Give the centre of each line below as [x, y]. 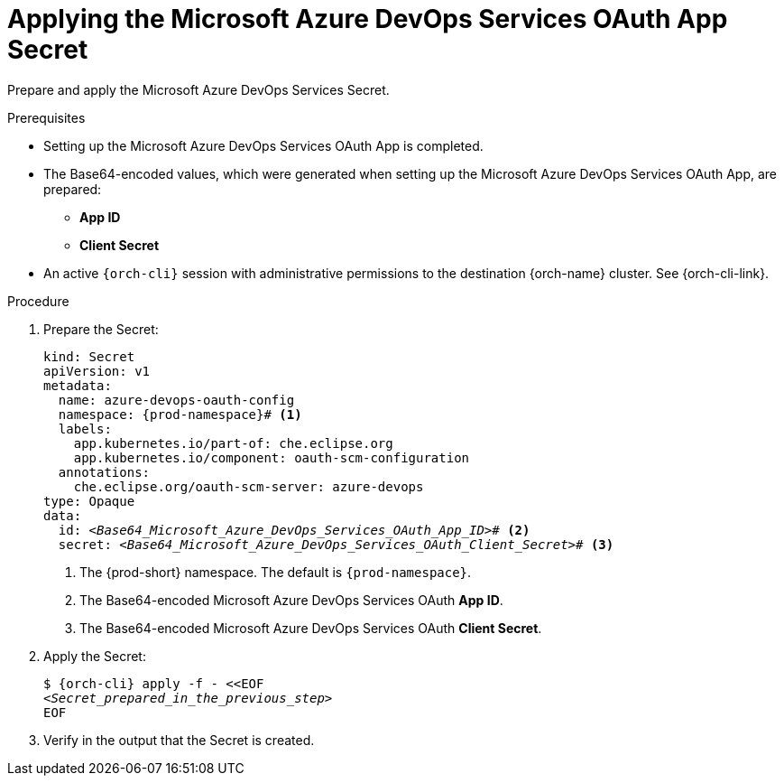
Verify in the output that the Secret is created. [179, 740]
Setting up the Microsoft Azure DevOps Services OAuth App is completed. [263, 145]
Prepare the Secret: [101, 329]
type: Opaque [89, 501]
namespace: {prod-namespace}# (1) [180, 414]
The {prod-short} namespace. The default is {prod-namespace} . [276, 572]
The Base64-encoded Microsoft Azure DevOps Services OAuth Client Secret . [311, 628]
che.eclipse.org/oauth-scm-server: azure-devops [249, 486]
